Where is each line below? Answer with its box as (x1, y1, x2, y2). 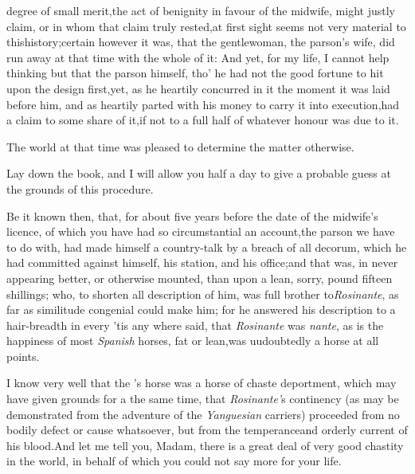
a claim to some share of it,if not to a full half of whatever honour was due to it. (6, 112, 399, 128)
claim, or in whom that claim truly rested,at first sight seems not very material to (6, 18, 406, 34)
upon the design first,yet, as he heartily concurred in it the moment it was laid (6, 80, 390, 96)
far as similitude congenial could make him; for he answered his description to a (6, 301, 396, 318)
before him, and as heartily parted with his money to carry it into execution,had (6, 96, 400, 112)
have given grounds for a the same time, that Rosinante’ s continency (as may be (6, 390, 399, 407)
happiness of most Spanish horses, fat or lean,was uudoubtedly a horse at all (6, 332, 379, 349)
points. (6, 347, 40, 364)
